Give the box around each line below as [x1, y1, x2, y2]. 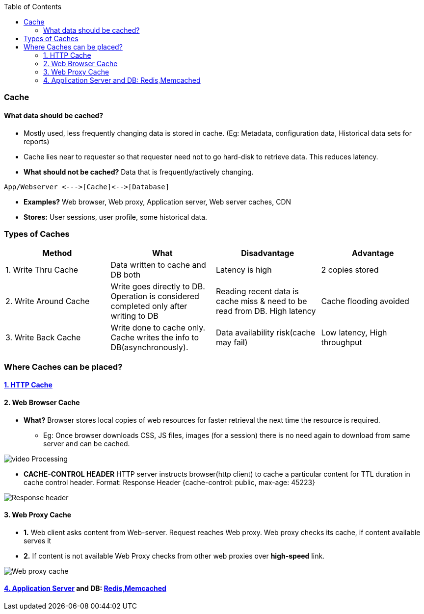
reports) [24, 137, 50, 146]
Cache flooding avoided [321, 296, 409, 307]
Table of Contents [4, 2, 62, 11]
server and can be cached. [43, 439, 130, 448]
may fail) [216, 337, 248, 348]
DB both [110, 270, 141, 280]
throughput [321, 337, 362, 348]
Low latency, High [321, 328, 387, 338]
